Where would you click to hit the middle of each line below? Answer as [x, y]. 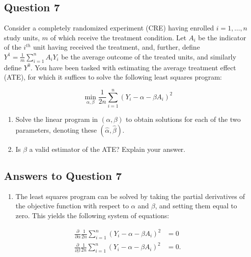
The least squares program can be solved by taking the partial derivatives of [130, 196]
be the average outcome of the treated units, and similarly [149, 56]
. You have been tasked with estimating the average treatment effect [133, 67]
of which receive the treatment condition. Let [118, 37]
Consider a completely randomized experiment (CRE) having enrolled [109, 28]
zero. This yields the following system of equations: [92, 215]
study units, [22, 37]
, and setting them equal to [196, 206]
